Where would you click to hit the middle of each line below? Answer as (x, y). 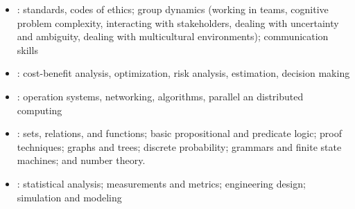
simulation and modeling (69, 197)
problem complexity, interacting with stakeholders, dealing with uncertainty (178, 22)
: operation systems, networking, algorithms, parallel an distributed (160, 96)
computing (40, 110)
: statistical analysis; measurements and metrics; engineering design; (161, 183)
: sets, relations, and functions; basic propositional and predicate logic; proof (179, 133)
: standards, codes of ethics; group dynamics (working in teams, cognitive (173, 9)
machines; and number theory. (81, 160)
